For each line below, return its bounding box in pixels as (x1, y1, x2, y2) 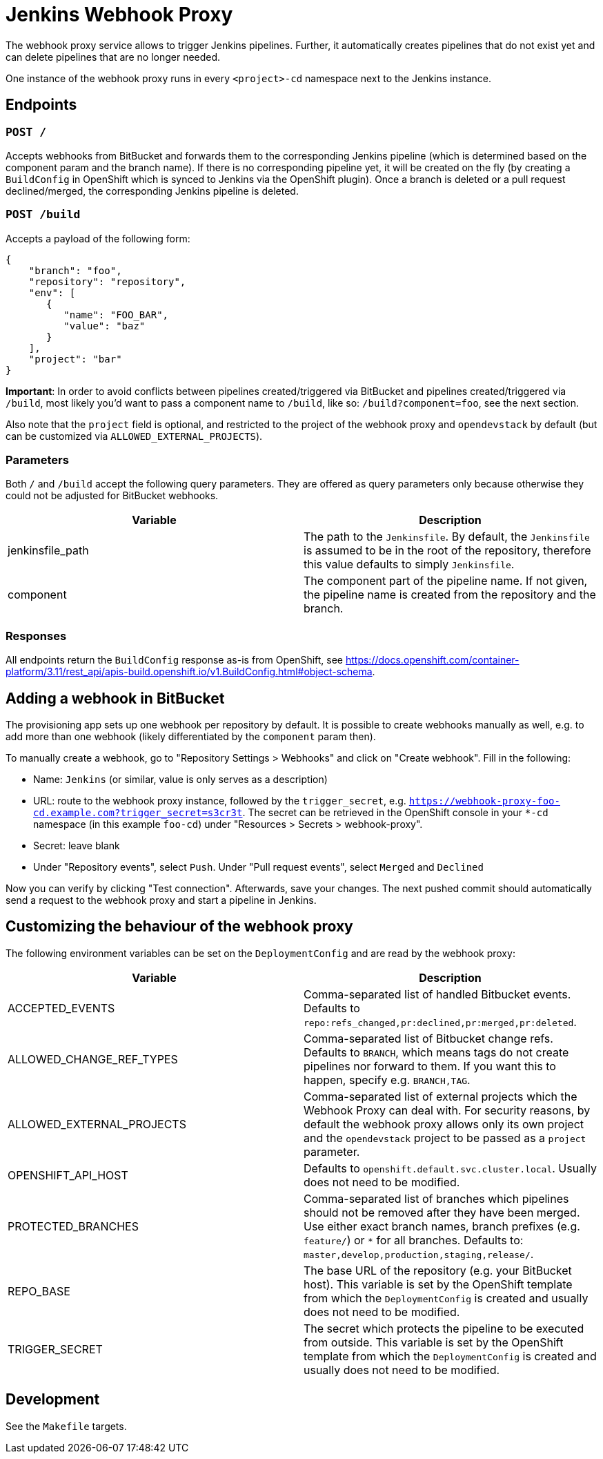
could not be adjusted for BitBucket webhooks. (6, 490, 219, 502)
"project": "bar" (28, 353, 122, 365)
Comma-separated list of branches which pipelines (304, 1191, 569, 1206)
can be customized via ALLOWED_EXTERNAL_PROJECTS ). (6, 429, 263, 442)
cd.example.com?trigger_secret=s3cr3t (33, 807, 243, 819)
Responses (6, 628, 67, 643)
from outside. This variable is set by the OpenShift (304, 1335, 564, 1349)
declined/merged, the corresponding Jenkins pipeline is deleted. (6, 184, 299, 197)
